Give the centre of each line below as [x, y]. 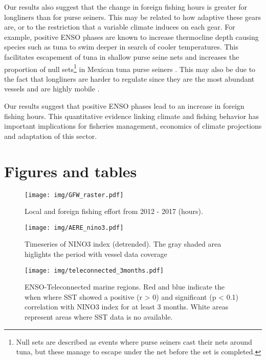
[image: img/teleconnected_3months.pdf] [94, 270]
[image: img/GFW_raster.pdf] [74, 195]
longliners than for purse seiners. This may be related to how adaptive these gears [133, 17]
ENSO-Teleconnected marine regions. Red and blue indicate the [125, 287]
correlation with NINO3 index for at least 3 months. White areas [127, 307]
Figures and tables [71, 171]
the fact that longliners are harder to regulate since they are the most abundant [129, 78]
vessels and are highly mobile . [52, 89]
